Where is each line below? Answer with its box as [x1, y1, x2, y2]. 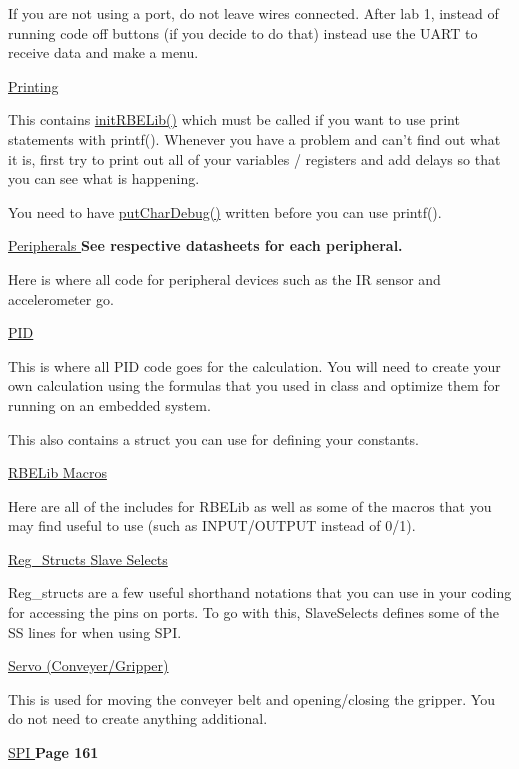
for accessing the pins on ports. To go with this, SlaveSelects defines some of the [8, 602, 500, 623]
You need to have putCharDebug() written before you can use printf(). [8, 201, 442, 222]
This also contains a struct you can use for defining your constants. [8, 428, 419, 449]
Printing [8, 75, 59, 96]
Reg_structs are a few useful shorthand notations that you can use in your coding [8, 582, 512, 603]
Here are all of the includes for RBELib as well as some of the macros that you [8, 495, 492, 516]
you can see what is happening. [8, 168, 200, 189]
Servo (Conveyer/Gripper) [8, 655, 169, 676]
